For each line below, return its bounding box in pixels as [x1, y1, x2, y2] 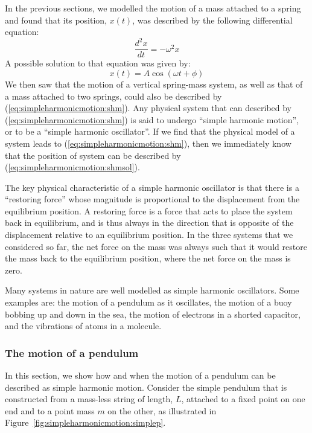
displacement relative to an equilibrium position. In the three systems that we [5, 228, 293, 241]
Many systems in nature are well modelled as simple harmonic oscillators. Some [5, 284, 299, 297]
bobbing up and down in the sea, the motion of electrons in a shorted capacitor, [5, 307, 301, 320]
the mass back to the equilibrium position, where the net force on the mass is [5, 252, 291, 265]
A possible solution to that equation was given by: [5, 57, 191, 69]
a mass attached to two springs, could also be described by [5, 89, 222, 102]
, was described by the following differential [132, 13, 293, 26]
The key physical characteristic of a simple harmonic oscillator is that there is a [5, 181, 299, 193]
